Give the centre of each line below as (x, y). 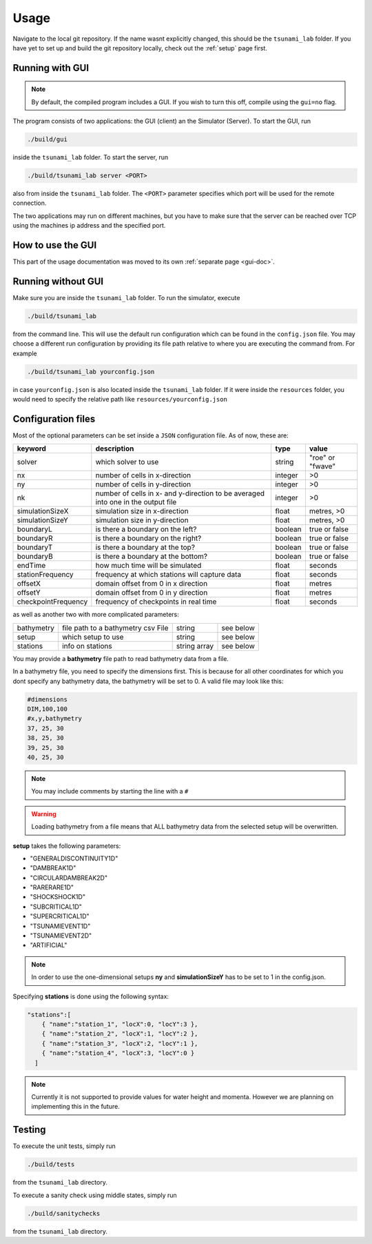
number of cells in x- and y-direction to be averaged (180, 493)
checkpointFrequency (52, 602)
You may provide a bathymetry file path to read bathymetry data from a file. (121, 658)
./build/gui (48, 139)
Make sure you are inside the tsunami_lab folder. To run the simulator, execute (126, 298)
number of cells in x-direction (143, 475)
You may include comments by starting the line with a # (110, 791)
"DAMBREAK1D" (53, 868)
